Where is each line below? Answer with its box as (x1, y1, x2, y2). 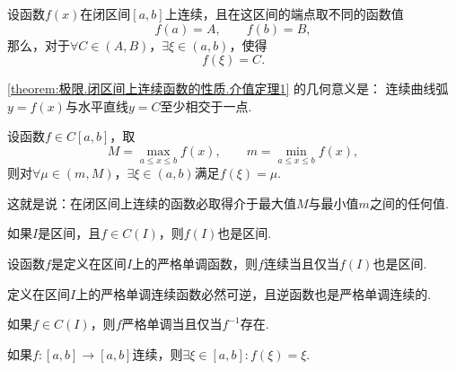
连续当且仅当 (263, 253, 339, 272)
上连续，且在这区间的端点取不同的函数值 (164, 4, 404, 22)
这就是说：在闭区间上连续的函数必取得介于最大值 (7, 193, 296, 212)
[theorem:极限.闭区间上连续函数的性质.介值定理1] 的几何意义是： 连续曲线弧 (7, 79, 449, 98)
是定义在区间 (50, 253, 127, 272)
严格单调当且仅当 (121, 314, 223, 333)
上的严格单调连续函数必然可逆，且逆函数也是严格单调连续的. (75, 284, 432, 303)
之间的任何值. (369, 193, 449, 212)
